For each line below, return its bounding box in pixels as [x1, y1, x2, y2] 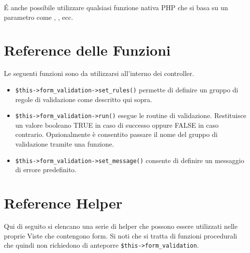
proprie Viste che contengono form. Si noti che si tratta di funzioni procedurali [4, 230, 237, 240]
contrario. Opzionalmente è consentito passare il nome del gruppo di [15, 129, 218, 139]
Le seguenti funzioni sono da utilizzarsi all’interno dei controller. [4, 68, 194, 78]
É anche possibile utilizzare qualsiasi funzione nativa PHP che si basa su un [4, 2, 228, 12]
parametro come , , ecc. [4, 12, 74, 22]
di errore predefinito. [15, 164, 76, 175]
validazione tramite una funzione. [15, 139, 114, 149]
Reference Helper [4, 193, 122, 213]
